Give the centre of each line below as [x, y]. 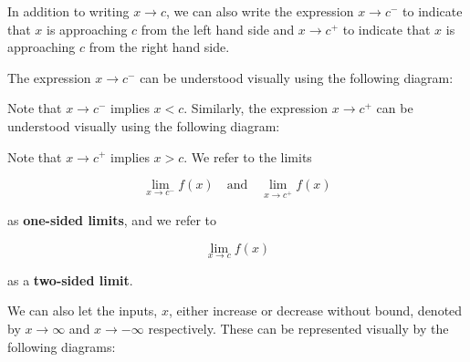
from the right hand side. [159, 47]
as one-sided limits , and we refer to [112, 219]
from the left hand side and [218, 29]
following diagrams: [62, 346]
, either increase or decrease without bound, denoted [315, 310]
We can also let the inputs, [83, 310]
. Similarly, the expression [256, 108]
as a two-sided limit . [70, 279]
